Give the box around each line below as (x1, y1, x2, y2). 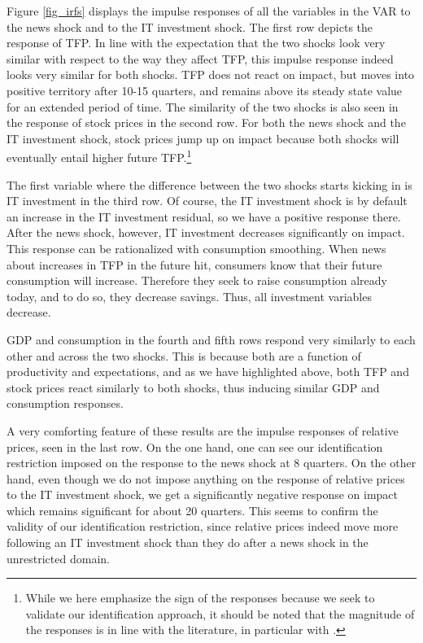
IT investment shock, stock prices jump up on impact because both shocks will (7, 129, 399, 147)
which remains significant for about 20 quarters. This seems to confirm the (7, 501, 378, 518)
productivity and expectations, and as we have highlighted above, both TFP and (7, 363, 409, 380)
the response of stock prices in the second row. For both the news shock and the (7, 114, 406, 131)
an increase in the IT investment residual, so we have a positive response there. (7, 208, 401, 225)
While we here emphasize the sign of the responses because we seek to (25, 589, 375, 606)
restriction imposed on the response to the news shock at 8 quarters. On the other (7, 454, 416, 471)
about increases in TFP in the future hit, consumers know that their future (7, 256, 382, 273)
